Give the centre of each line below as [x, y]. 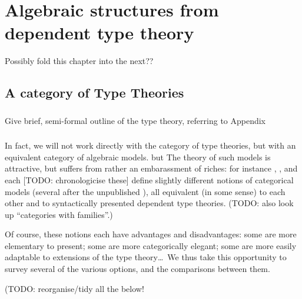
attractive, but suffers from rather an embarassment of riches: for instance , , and [151, 168]
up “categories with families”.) [59, 214]
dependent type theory [99, 33]
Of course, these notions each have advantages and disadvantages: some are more [151, 234]
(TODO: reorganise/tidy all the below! [74, 288]
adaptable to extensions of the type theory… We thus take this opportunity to [146, 257]
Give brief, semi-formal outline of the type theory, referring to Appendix [135, 120]
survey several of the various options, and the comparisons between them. [137, 269]
